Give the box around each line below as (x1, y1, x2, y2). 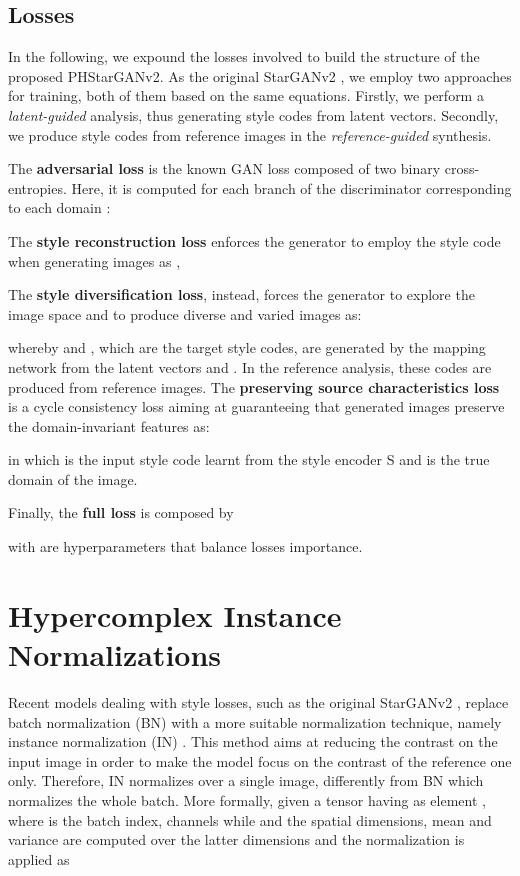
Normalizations (8, 634, 222, 675)
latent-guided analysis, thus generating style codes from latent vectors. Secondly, (8, 104, 499, 125)
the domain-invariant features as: (8, 415, 210, 436)
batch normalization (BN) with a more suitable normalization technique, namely (8, 711, 502, 732)
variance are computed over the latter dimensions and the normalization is (8, 829, 465, 850)
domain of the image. (8, 468, 138, 489)
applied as (8, 848, 70, 869)
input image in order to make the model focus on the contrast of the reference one (8, 750, 512, 771)
